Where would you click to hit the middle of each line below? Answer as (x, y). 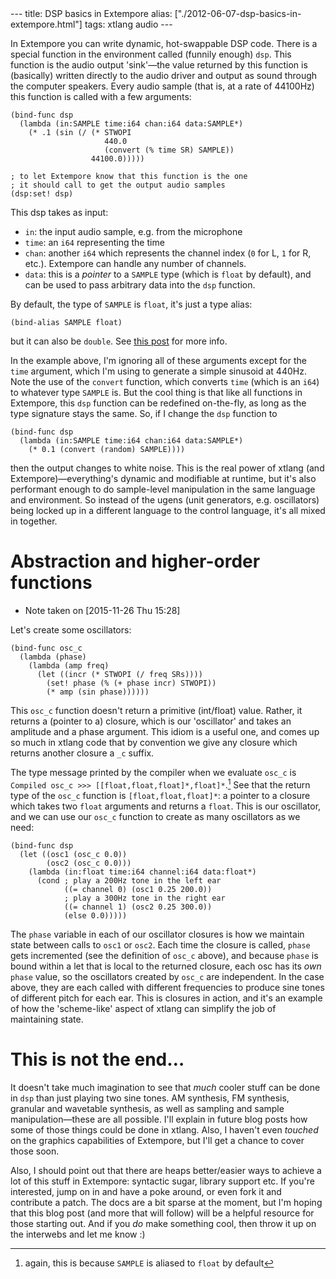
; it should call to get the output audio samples (118, 185)
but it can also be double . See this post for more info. (119, 341)
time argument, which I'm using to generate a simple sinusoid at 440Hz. (158, 371)
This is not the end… (97, 1059)
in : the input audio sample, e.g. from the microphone (133, 231)
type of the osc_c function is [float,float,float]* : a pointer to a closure (160, 795)
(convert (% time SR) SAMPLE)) (169, 150)
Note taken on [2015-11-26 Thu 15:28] (102, 610)
